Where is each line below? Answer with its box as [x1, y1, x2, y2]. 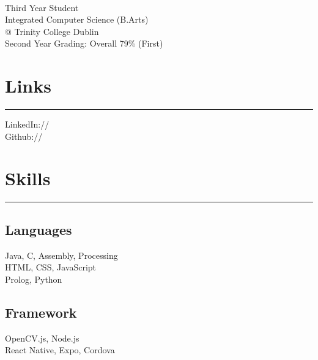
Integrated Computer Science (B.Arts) [5, 13, 149, 26]
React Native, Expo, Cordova [5, 343, 115, 356]
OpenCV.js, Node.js [5, 331, 79, 344]
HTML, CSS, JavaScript [5, 261, 97, 274]
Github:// [5, 129, 43, 142]
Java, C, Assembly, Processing [5, 248, 118, 261]
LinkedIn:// [5, 118, 50, 131]
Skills [5, 166, 51, 191]
